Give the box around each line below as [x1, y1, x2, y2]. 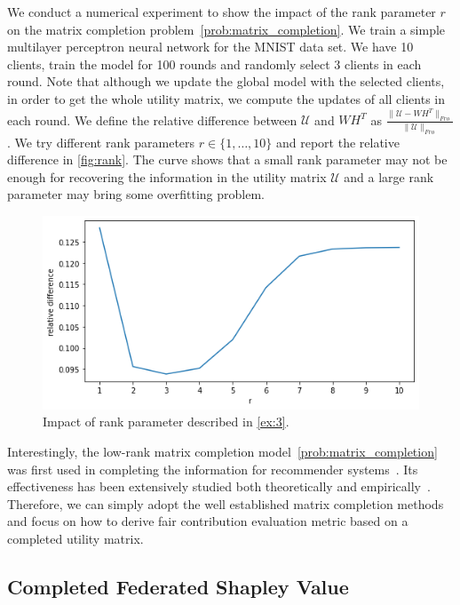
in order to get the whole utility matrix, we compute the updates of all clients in [7, 89, 445, 107]
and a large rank [344, 167, 434, 186]
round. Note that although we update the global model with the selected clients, [7, 72, 445, 91]
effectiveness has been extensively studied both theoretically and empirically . [7, 477, 431, 496]
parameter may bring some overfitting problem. [7, 185, 265, 203]
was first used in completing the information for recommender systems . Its [7, 459, 418, 478]
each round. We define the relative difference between [7, 110, 297, 129]
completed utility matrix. [7, 529, 144, 547]
